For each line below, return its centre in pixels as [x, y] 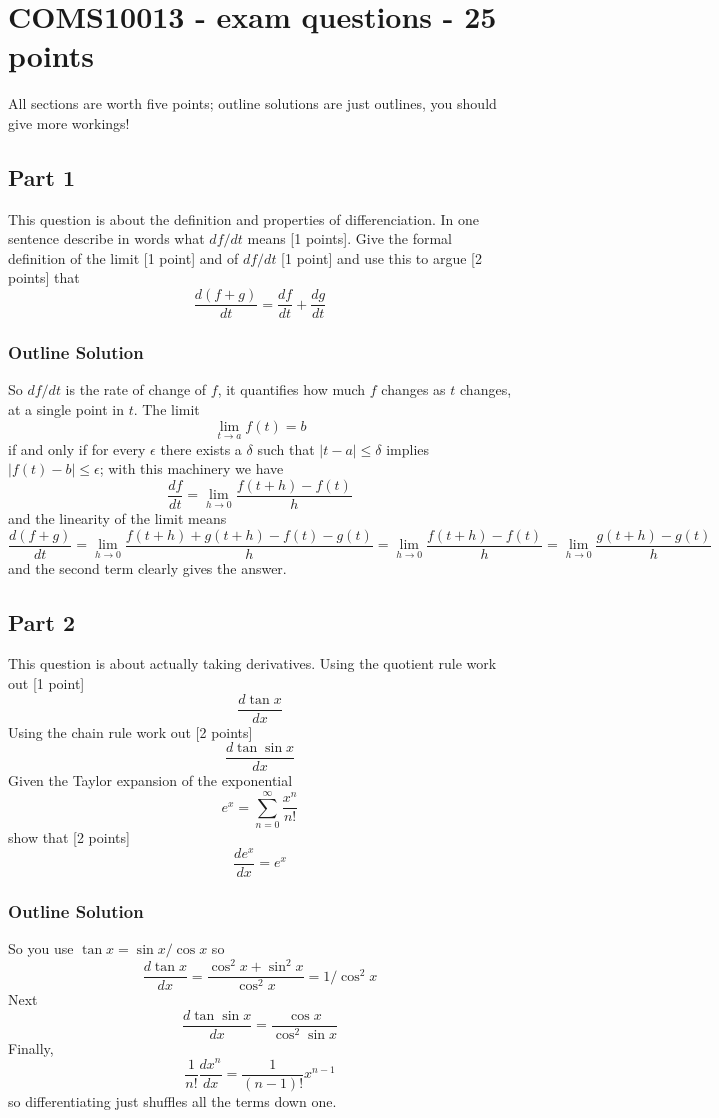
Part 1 [42, 176]
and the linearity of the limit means [117, 518]
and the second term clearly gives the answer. [147, 567]
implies [408, 448]
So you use [41, 948]
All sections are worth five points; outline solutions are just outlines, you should [252, 103]
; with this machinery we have [191, 468]
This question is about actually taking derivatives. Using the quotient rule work [252, 663]
